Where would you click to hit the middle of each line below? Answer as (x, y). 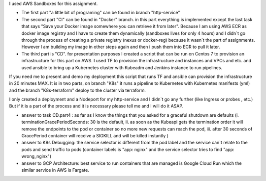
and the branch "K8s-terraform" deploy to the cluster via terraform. (78, 90)
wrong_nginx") (36, 156)
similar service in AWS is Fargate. (55, 170)
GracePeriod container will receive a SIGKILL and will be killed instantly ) (95, 136)
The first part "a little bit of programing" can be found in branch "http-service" (101, 13)
